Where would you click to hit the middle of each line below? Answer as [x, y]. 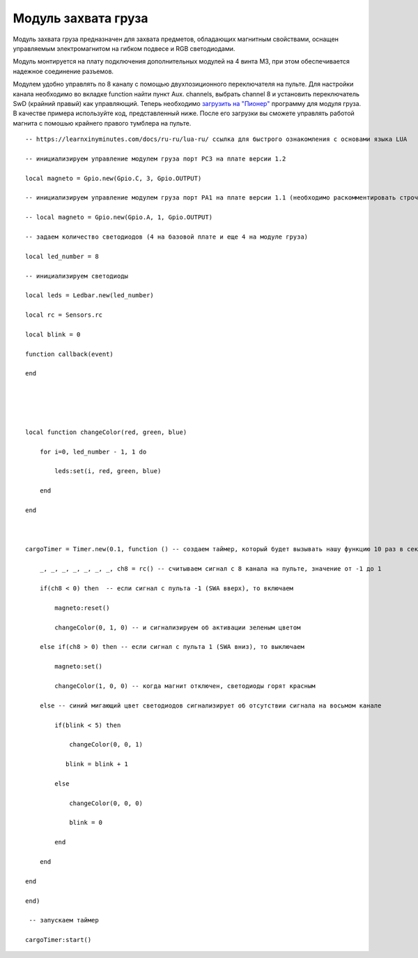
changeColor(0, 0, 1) [106, 744]
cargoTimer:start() [59, 940]
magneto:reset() [82, 608]
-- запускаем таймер [64, 920]
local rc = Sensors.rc [64, 315]
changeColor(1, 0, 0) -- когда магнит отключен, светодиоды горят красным [185, 686]
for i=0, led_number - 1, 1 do [93, 451]
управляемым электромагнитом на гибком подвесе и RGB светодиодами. [124, 48]
